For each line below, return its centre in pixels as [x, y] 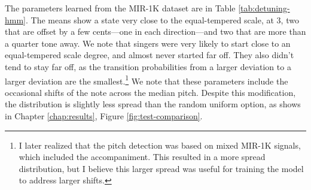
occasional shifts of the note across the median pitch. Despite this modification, [150, 92]
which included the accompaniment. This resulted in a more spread [142, 157]
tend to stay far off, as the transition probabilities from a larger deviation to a [148, 66]
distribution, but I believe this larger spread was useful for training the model [161, 168]
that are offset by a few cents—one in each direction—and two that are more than [155, 31]
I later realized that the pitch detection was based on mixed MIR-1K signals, [160, 145]
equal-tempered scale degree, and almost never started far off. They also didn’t [150, 55]
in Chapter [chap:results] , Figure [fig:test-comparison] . [104, 116]
